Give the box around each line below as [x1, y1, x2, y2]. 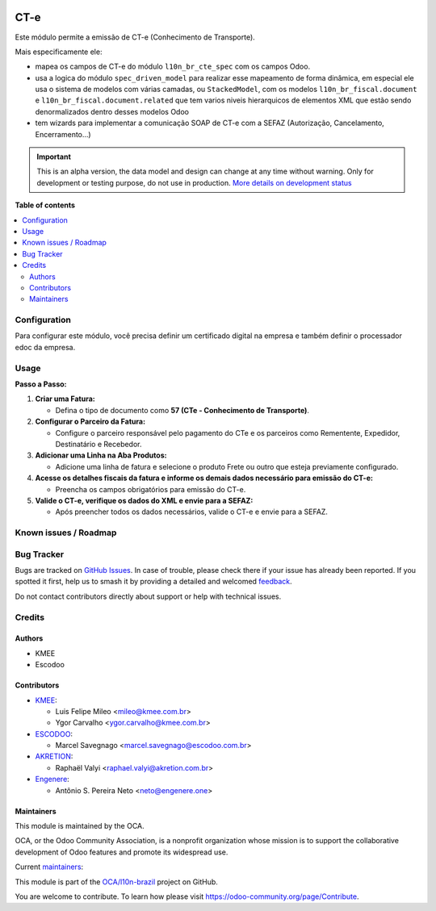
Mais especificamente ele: [15, 47, 103, 56]
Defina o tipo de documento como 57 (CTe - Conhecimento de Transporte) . [55, 405, 310, 415]
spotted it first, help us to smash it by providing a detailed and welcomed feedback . [15, 577, 292, 587]
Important [36, 152, 72, 161]
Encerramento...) [35, 129, 92, 139]
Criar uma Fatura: [35, 394, 96, 403]
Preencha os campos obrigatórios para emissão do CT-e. [55, 484, 246, 494]
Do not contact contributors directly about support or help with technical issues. [15, 591, 282, 601]
